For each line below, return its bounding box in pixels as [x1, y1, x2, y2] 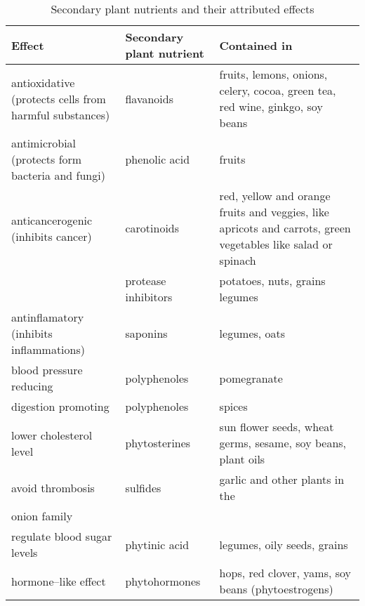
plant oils [219, 451, 265, 467]
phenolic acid [125, 151, 190, 167]
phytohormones [125, 572, 201, 589]
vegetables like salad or [219, 236, 333, 252]
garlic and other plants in [219, 471, 345, 487]
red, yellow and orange [219, 187, 331, 204]
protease [125, 272, 166, 289]
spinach [219, 252, 256, 268]
